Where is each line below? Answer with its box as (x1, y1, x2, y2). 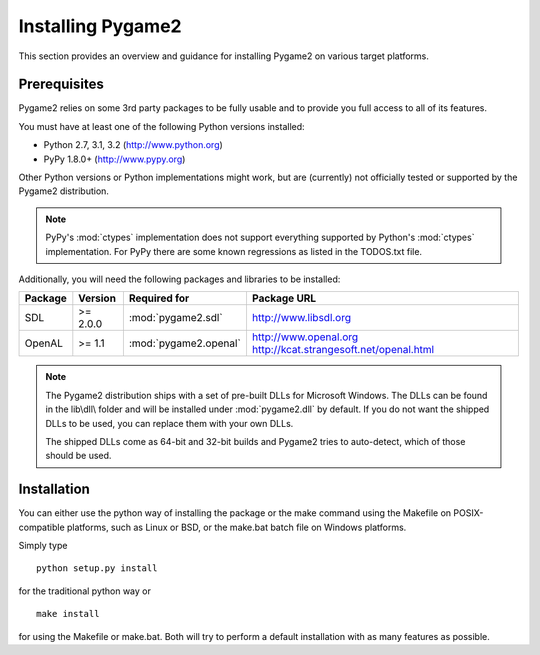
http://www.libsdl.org (251, 311, 352, 325)
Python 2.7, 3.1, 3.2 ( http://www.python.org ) (43, 139, 224, 151)
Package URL (251, 291, 317, 305)
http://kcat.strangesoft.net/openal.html (251, 343, 435, 357)
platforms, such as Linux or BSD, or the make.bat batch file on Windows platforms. (66, 521, 407, 533)
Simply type (18, 540, 68, 551)
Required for (128, 291, 190, 305)
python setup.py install (36, 563, 158, 574)
